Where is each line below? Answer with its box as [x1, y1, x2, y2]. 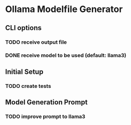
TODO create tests [5, 82, 51, 89]
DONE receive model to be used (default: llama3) [5, 52, 126, 59]
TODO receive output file [5, 39, 67, 46]
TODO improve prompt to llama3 [5, 113, 85, 120]
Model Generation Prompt [5, 98, 88, 106]
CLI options [5, 24, 42, 32]
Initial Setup [5, 67, 44, 76]
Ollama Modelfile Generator [5, 4, 123, 15]
